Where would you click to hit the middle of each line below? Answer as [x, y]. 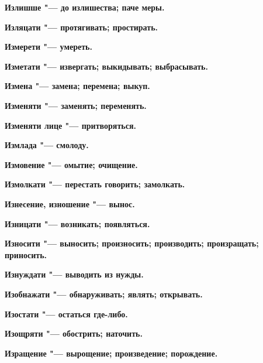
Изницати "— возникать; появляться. [77, 223]
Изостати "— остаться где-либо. [66, 314]
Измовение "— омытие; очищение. [71, 164]
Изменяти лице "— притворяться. [70, 125]
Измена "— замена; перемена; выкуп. [77, 86]
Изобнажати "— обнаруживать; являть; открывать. [104, 294]
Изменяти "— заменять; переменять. [76, 105]
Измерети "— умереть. [49, 47]
